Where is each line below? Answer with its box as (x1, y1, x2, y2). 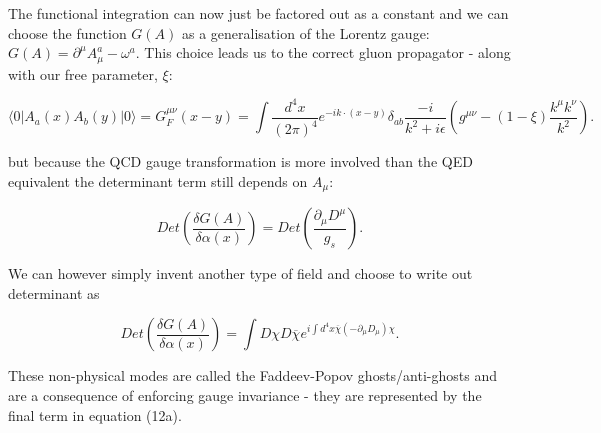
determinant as (8, 282, 100, 303)
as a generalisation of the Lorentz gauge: (182, 22, 430, 43)
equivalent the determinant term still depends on (8, 170, 308, 191)
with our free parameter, (8, 63, 158, 84)
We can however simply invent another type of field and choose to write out (8, 263, 473, 284)
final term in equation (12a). (8, 404, 182, 425)
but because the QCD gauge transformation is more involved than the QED (8, 151, 473, 172)
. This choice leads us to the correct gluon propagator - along (135, 42, 511, 63)
